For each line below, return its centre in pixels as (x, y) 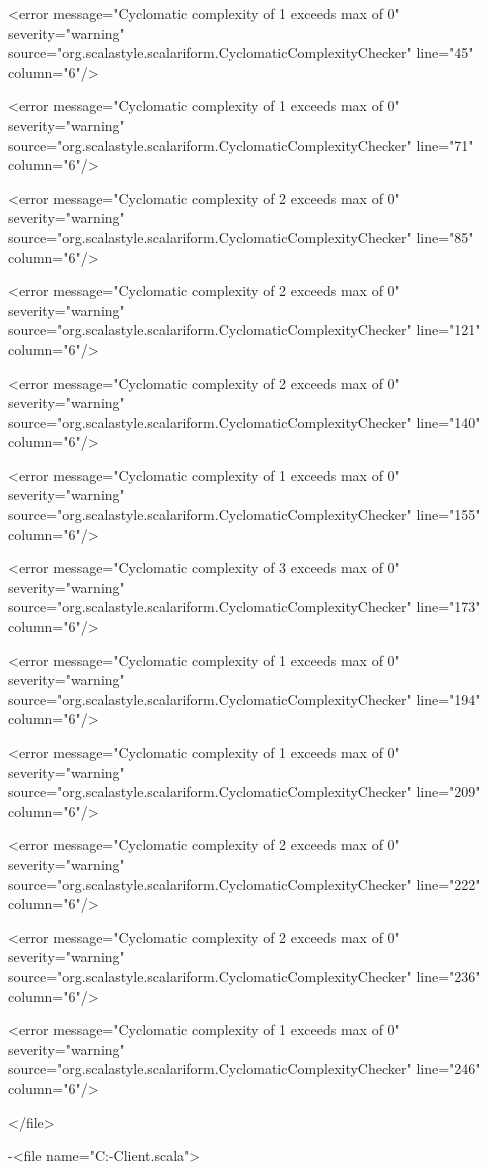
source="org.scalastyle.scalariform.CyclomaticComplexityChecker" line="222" (244, 883)
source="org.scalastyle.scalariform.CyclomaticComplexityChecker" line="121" (244, 329)
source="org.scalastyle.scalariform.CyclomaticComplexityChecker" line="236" (244, 975)
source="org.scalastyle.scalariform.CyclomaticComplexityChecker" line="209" (244, 791)
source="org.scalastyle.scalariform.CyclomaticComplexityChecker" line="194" (244, 698)
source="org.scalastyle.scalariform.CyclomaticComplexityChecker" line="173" (244, 606)
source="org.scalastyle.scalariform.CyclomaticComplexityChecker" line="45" (241, 52)
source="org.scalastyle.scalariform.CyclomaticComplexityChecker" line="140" (244, 421)
